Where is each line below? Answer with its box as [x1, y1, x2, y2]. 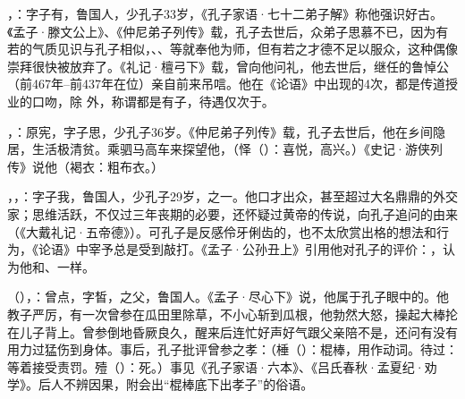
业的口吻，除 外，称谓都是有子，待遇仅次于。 [7, 91, 275, 110]
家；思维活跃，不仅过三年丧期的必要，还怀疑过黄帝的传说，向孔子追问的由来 [7, 204, 458, 223]
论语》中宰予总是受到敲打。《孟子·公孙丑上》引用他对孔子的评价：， [38, 240, 443, 259]
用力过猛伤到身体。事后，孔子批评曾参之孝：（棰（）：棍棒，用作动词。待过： [7, 340, 458, 359]
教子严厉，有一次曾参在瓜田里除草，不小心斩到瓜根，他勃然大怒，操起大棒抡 [7, 304, 458, 323]
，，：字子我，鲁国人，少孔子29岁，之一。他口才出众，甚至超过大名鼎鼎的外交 [7, 187, 458, 206]
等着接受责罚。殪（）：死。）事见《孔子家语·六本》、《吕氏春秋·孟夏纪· [7, 357, 425, 376]
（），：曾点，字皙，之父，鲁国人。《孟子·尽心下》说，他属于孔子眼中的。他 [7, 287, 449, 306]
